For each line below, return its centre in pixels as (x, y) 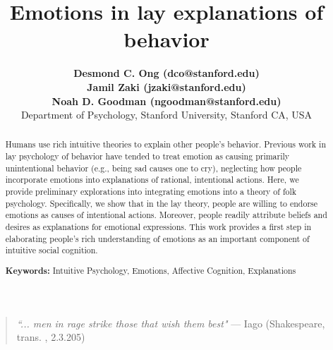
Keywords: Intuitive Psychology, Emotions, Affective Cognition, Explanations (151, 270)
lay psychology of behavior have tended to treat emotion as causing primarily (147, 156)
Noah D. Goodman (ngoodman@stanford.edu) (166, 101)
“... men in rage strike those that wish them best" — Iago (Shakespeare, (171, 323)
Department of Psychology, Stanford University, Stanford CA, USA (166, 115)
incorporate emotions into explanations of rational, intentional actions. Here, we (152, 180)
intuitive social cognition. (52, 250)
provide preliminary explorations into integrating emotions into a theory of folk (151, 192)
